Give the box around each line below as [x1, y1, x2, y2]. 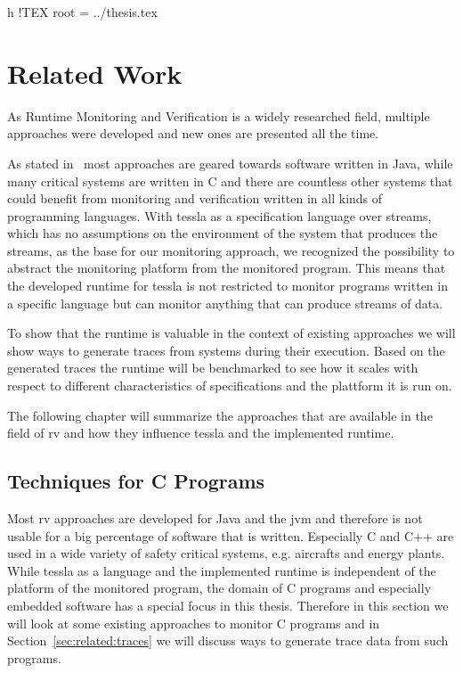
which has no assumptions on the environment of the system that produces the [7, 224, 438, 242]
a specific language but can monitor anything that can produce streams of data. [7, 293, 443, 312]
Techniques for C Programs [7, 467, 265, 495]
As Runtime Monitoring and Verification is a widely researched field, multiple [7, 106, 430, 125]
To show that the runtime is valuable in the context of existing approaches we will [7, 324, 456, 342]
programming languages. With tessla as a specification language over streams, [7, 206, 432, 225]
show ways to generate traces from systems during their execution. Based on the [7, 341, 445, 359]
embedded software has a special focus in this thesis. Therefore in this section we [7, 595, 449, 614]
